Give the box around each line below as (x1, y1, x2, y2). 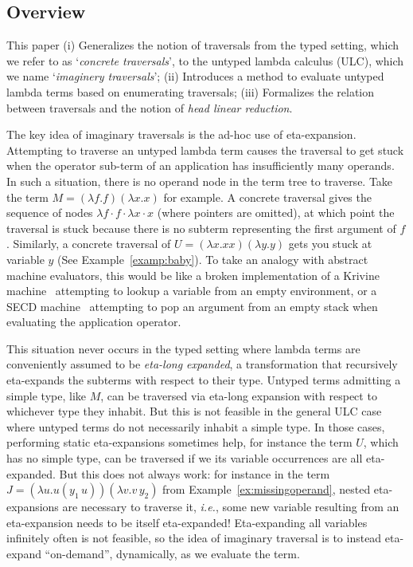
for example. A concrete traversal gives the (163, 188, 372, 205)
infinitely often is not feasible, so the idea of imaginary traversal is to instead (6, 530, 382, 546)
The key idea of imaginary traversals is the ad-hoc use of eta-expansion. (6, 126, 357, 143)
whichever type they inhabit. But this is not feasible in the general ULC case (6, 403, 382, 419)
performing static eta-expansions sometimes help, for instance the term (6, 434, 353, 451)
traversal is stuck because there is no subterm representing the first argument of (6, 219, 396, 236)
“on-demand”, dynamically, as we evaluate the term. (45, 545, 300, 562)
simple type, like (6, 387, 87, 404)
